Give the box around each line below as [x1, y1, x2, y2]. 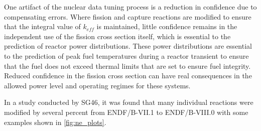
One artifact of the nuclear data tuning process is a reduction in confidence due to [4, 2, 257, 12]
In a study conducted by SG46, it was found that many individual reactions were [4, 97, 253, 107]
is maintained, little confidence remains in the [96, 21, 237, 32]
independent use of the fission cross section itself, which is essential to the [4, 31, 231, 41]
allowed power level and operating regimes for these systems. [4, 80, 191, 90]
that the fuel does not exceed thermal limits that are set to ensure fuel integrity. [4, 60, 251, 71]
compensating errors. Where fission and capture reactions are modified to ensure [4, 11, 251, 22]
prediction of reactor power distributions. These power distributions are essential [4, 41, 252, 51]
